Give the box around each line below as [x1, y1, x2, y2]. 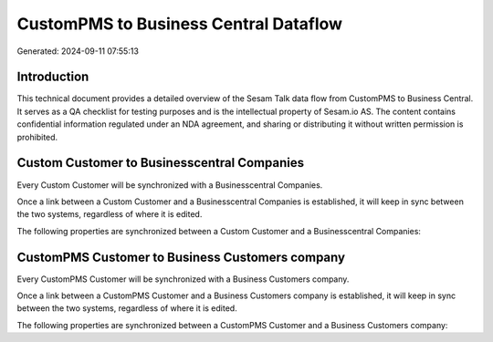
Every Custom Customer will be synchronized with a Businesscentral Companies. [16, 179, 323, 191]
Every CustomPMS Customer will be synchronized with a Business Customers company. [16, 274, 350, 285]
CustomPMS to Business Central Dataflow [16, 14, 342, 34]
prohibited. [16, 131, 58, 142]
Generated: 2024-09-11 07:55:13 [16, 46, 139, 57]
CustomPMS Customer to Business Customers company [16, 249, 346, 264]
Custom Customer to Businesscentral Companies [16, 155, 305, 171]
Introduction [16, 69, 89, 85]
